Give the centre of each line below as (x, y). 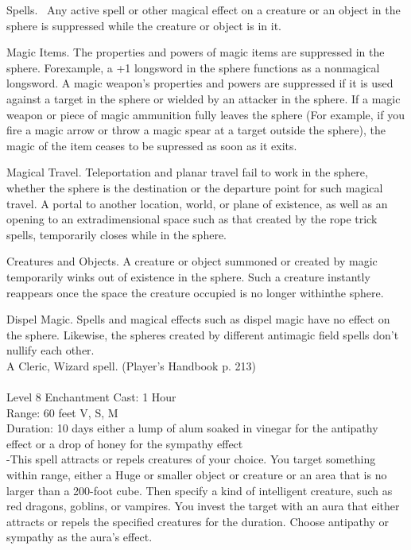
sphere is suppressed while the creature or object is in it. (144, 25)
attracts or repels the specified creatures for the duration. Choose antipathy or (198, 521)
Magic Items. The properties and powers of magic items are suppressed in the (196, 52)
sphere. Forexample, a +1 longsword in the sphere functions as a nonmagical (193, 67)
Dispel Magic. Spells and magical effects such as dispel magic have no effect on (198, 319)
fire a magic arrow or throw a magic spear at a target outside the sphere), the (196, 130)
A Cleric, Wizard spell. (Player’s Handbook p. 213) (131, 365)
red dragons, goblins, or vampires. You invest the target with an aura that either (203, 506)
